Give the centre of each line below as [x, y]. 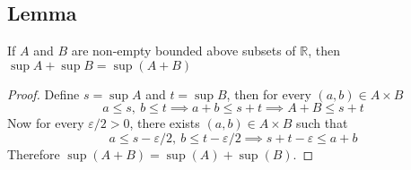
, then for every [269, 93]
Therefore [34, 153]
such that [322, 123]
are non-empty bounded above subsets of [184, 51]
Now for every [46, 123]
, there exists [165, 123]
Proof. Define [44, 93]
